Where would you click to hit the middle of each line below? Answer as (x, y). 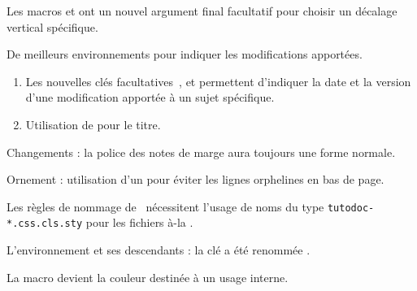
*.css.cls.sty (45, 224)
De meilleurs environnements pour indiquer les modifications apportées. (185, 54)
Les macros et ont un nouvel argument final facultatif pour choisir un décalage (202, 11)
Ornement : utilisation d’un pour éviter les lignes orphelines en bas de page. (195, 179)
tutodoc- (351, 208)
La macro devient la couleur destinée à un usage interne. (148, 277)
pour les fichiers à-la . (139, 222)
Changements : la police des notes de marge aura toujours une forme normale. (201, 152)
